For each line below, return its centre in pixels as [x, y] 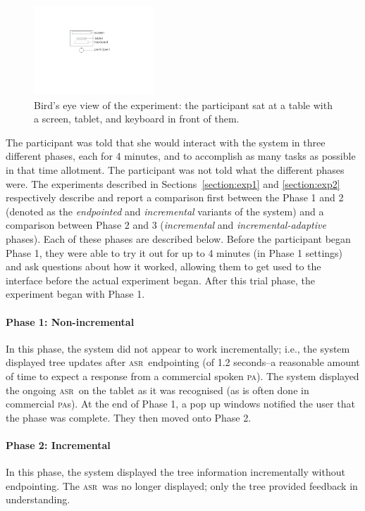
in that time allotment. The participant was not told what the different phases [175, 169]
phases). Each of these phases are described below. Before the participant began [178, 238]
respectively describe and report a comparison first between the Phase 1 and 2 [175, 197]
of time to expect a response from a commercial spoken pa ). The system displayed [182, 376]
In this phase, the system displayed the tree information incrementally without [175, 472]
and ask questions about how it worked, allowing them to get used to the [163, 266]
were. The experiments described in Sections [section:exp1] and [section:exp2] [173, 183]
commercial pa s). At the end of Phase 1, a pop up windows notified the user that [180, 404]
